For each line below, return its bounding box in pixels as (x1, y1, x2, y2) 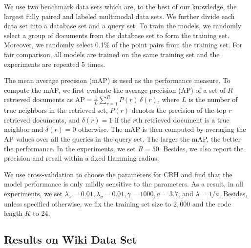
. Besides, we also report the (159, 143, 244, 153)
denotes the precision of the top (131, 105, 227, 115)
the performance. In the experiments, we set (4, 143, 136, 153)
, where (157, 94, 180, 104)
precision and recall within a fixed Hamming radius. (4, 153, 159, 163)
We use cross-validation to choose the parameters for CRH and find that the (4, 169, 232, 179)
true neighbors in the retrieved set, (4, 105, 108, 115)
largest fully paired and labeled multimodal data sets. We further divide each (4, 11, 235, 21)
